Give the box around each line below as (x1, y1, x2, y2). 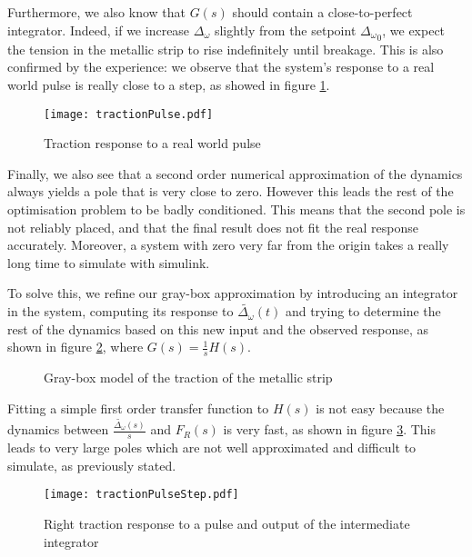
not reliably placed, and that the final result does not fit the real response (7, 217, 418, 236)
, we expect (382, 20, 446, 39)
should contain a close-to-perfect (232, 3, 413, 21)
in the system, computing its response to (7, 302, 234, 321)
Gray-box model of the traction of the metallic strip (44, 368, 333, 387)
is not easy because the (316, 398, 445, 417)
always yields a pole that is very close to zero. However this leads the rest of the (7, 182, 454, 201)
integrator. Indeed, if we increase (7, 20, 190, 39)
